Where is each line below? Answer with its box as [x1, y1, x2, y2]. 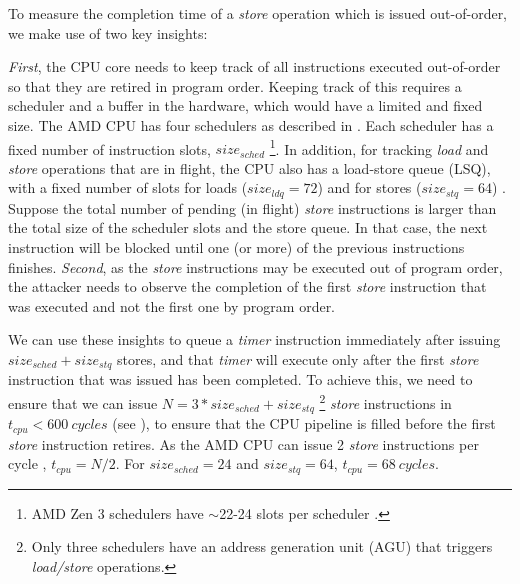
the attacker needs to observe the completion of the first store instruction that [8, 276, 487, 297]
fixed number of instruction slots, [8, 138, 211, 159]
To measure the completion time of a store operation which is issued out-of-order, [8, 3, 508, 23]
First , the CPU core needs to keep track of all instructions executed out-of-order [8, 56, 501, 77]
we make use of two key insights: [8, 22, 208, 43]
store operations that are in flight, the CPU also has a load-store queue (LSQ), [8, 157, 491, 178]
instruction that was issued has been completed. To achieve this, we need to [8, 369, 473, 390]
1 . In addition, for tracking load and [269, 135, 489, 159]
